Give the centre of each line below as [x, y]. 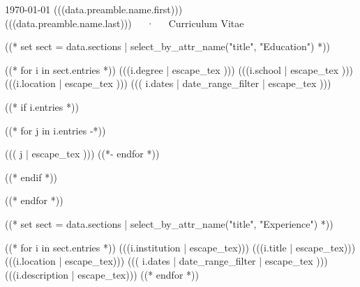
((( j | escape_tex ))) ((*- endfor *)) [82, 154]
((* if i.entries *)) [42, 106]
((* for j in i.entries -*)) [55, 130]
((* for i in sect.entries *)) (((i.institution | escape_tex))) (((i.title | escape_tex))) [180, 247]
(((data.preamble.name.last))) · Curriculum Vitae [125, 23]
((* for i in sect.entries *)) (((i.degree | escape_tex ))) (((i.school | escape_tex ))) [179, 69]
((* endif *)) [31, 177]
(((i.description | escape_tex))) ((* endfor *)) [102, 274]
